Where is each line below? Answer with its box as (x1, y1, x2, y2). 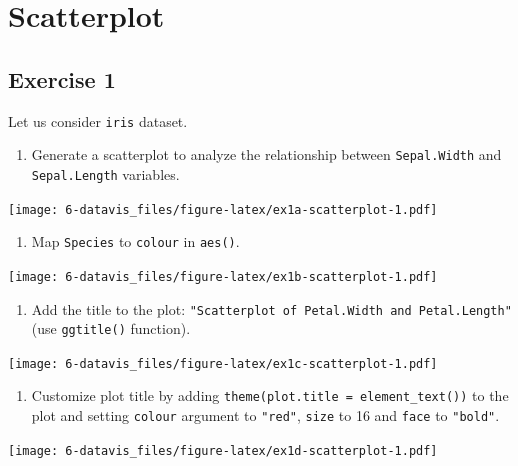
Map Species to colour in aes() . (31, 231, 240, 252)
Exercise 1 (8, 63, 116, 94)
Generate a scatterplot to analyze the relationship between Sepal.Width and (31, 144, 502, 165)
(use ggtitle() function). (31, 318, 191, 339)
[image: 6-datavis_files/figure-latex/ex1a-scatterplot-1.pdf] (8, 202, 438, 217)
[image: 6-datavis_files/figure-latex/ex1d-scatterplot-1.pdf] (8, 443, 438, 458)
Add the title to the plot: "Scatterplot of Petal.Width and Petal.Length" (31, 298, 512, 319)
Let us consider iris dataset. (8, 110, 188, 131)
